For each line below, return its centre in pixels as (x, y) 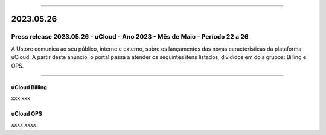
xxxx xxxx (24, 125)
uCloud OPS (27, 113)
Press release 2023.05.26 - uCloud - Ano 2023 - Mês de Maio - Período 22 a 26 (130, 37)
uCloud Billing (29, 87)
